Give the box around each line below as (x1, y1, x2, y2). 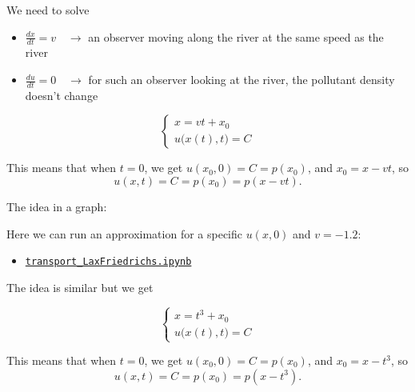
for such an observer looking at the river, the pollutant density (88, 71, 395, 88)
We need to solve (6, 2, 90, 18)
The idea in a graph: (6, 198, 107, 215)
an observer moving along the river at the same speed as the (88, 28, 384, 45)
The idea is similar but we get (6, 278, 154, 295)
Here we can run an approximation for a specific (6, 225, 243, 242)
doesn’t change (25, 86, 98, 103)
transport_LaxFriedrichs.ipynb (25, 256, 192, 268)
